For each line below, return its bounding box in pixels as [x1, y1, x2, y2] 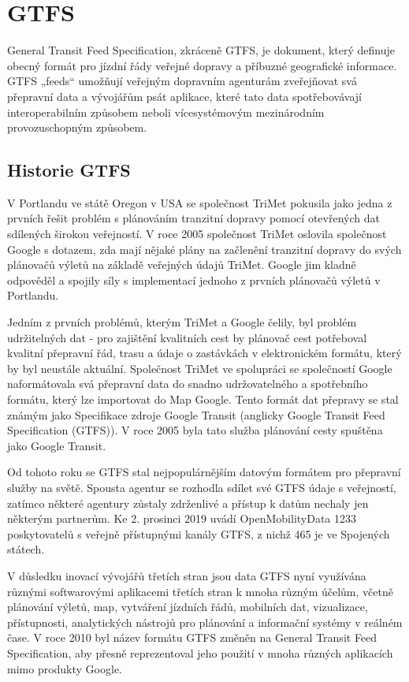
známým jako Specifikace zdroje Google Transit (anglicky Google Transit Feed [7, 406, 385, 423]
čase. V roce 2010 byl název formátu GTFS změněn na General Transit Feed [7, 629, 377, 646]
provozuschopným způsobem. [7, 119, 147, 136]
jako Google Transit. [7, 437, 106, 453]
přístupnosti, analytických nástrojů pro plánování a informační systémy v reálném [7, 613, 403, 630]
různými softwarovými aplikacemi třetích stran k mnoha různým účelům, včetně [7, 583, 393, 599]
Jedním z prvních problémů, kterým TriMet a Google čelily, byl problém [7, 314, 357, 330]
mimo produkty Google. [7, 660, 122, 676]
